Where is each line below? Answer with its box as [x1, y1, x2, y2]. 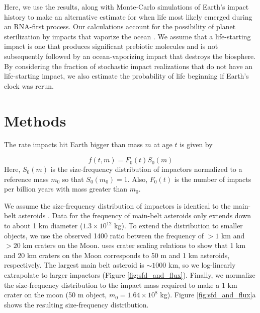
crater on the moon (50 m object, [4, 289, 107, 300]
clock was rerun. [4, 80, 54, 91]
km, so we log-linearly [168, 260, 236, 270]
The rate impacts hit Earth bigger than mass [4, 139, 143, 150]
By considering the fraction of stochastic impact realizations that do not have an [4, 60, 253, 71]
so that [62, 173, 84, 184]
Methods [4, 110, 66, 131]
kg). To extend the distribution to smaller [114, 220, 243, 231]
